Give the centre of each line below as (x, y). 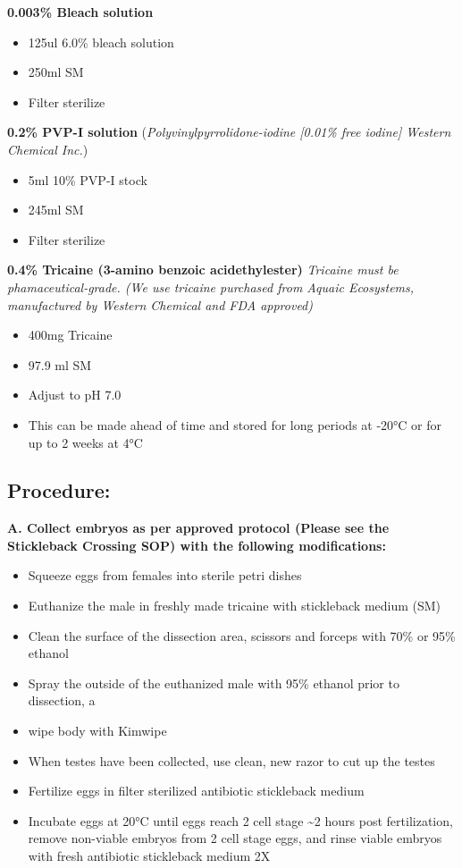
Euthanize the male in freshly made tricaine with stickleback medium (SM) (235, 606)
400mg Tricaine (70, 335)
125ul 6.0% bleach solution (101, 42)
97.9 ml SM (60, 364)
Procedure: (59, 490)
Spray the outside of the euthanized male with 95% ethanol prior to (214, 683)
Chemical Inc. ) (48, 149)
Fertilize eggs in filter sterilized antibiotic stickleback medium (196, 791)
